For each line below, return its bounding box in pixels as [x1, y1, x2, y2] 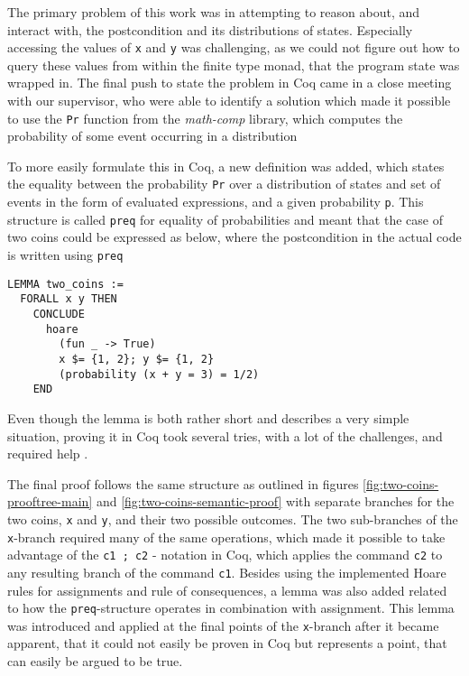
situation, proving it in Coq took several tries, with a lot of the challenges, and [7, 426, 443, 445]
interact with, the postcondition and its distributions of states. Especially [7, 20, 413, 39]
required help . [7, 444, 88, 463]
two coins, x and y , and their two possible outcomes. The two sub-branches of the [7, 509, 458, 528]
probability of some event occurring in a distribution [7, 126, 298, 145]
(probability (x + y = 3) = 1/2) [59, 367, 260, 381]
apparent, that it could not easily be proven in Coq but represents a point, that [7, 634, 447, 653]
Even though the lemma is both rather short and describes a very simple [7, 408, 409, 427]
